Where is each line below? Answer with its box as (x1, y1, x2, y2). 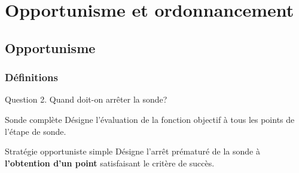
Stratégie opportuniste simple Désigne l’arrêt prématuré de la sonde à (5, 145, 260, 157)
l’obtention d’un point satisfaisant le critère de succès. (5, 156, 215, 169)
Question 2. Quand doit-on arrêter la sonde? (5, 93, 167, 106)
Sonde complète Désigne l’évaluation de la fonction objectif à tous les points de (5, 113, 295, 125)
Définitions (5, 70, 58, 85)
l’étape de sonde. (5, 125, 66, 137)
